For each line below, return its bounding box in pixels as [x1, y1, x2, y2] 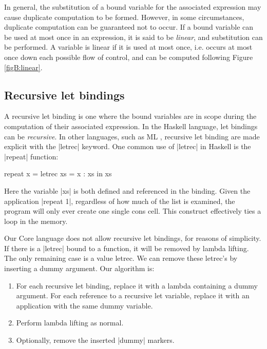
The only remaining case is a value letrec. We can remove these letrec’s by [4, 253, 238, 263]
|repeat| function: [4, 151, 59, 161]
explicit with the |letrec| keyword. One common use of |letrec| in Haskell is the [4, 141, 251, 152]
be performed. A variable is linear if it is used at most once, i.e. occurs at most [4, 42, 253, 52]
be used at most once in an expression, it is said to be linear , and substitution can [4, 31, 263, 42]
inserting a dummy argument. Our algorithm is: [4, 263, 155, 274]
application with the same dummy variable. [16, 300, 153, 311]
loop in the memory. [4, 215, 68, 226]
